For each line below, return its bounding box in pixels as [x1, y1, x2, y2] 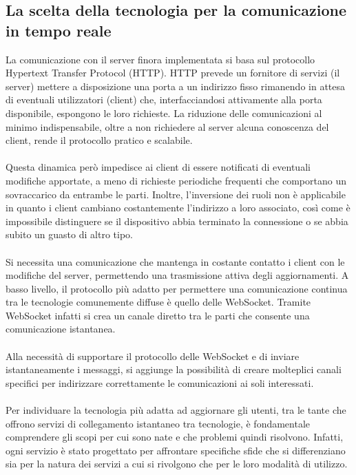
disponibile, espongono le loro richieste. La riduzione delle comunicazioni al [6, 105, 322, 120]
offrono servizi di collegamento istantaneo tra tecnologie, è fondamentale [6, 416, 311, 430]
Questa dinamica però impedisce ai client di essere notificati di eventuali [6, 160, 311, 174]
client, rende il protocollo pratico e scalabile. [6, 133, 193, 147]
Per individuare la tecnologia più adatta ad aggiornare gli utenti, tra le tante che [6, 403, 346, 417]
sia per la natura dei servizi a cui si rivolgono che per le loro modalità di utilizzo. [6, 456, 348, 471]
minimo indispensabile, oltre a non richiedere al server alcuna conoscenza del [6, 119, 329, 134]
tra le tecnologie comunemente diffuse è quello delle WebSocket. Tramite [6, 295, 311, 309]
